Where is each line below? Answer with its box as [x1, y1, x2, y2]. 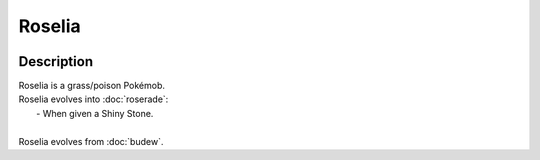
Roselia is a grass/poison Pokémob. [18, 80, 165, 92]
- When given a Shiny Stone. [36, 107, 154, 119]
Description [18, 53, 94, 70]
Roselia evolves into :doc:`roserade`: [18, 93, 169, 105]
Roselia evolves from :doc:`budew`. [18, 135, 164, 147]
